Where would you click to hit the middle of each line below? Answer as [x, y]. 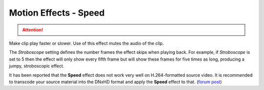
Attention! [33, 30]
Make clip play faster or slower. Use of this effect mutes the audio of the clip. [86, 43]
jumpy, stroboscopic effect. [37, 66]
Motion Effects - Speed [57, 13]
